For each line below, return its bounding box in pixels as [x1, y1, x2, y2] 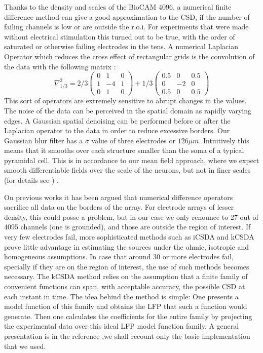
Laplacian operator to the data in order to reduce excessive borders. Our [4, 125, 230, 136]
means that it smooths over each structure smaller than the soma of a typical [4, 145, 244, 155]
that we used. [4, 340, 46, 351]
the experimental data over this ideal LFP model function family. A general [4, 321, 239, 331]
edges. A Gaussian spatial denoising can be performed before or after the [4, 115, 231, 126]
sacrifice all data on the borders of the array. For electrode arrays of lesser [4, 202, 234, 212]
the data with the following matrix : [4, 61, 116, 71]
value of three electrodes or [91, 135, 175, 145]
